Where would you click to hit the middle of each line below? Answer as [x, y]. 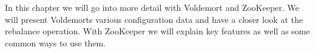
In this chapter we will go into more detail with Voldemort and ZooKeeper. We [152, 7]
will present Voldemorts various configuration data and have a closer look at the [154, 19]
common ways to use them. [56, 42]
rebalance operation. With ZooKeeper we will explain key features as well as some [157, 31]
